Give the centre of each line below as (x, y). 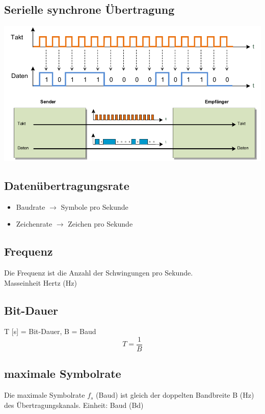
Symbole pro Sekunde (95, 206)
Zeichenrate (34, 224)
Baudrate (31, 206)
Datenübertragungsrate (67, 185)
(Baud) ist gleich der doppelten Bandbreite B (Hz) (175, 395)
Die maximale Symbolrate (45, 395)
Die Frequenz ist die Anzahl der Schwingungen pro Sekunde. (99, 273)
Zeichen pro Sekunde (100, 224)
